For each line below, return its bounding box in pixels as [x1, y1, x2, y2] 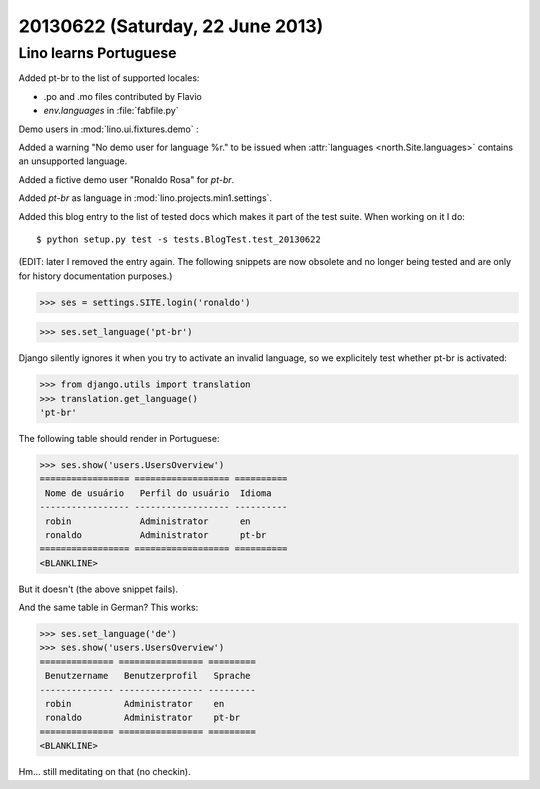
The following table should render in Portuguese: [18, 432, 220, 444]
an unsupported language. [18, 155, 128, 167]
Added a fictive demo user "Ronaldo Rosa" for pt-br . [18, 173, 235, 185]
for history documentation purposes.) [18, 270, 173, 282]
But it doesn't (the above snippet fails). [18, 583, 179, 595]
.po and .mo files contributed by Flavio [43, 90, 202, 102]
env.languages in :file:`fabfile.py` [43, 105, 179, 117]
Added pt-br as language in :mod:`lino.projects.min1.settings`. [18, 192, 273, 204]
